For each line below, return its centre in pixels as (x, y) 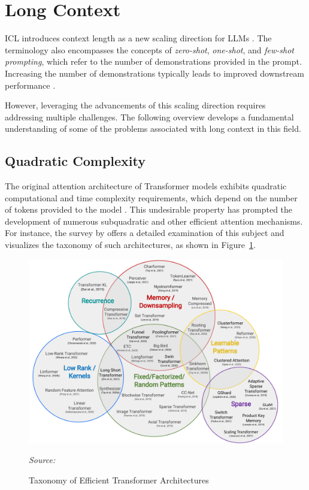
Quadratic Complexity (75, 161)
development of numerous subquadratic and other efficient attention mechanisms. (154, 221)
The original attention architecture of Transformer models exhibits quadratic (146, 186)
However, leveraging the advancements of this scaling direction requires (135, 105)
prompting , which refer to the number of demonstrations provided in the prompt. (153, 61)
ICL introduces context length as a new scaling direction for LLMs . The (138, 38)
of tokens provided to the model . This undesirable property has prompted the (149, 209)
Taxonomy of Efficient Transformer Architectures (119, 480)
